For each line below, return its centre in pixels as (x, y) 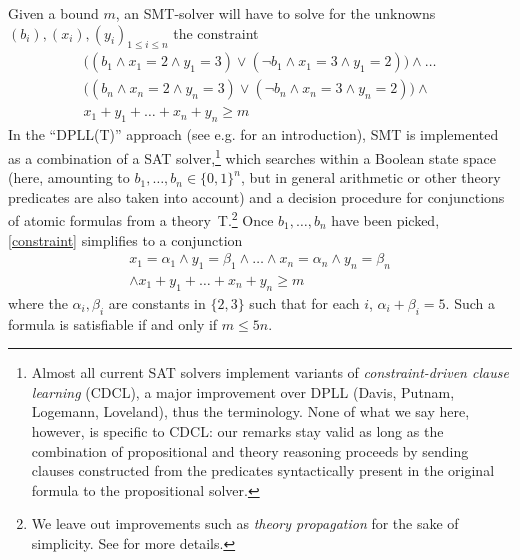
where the (38, 302)
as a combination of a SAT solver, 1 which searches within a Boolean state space (252, 156)
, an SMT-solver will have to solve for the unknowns (275, 13)
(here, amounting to (69, 177)
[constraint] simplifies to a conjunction (125, 239)
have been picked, (385, 219)
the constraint (216, 32)
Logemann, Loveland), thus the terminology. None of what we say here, (250, 411)
